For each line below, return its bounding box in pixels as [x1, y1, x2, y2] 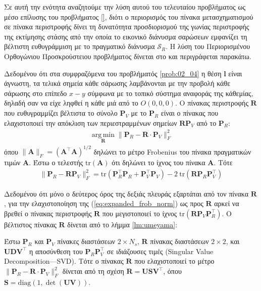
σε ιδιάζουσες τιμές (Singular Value [107, 246, 214, 256]
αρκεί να [214, 198, 239, 209]
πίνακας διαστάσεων [150, 236, 209, 247]
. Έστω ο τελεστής [29, 157, 83, 168]
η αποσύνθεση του [29, 246, 83, 256]
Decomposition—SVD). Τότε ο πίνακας [4, 256, 124, 266]
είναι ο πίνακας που [161, 107, 219, 118]
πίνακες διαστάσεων [57, 236, 116, 247]
